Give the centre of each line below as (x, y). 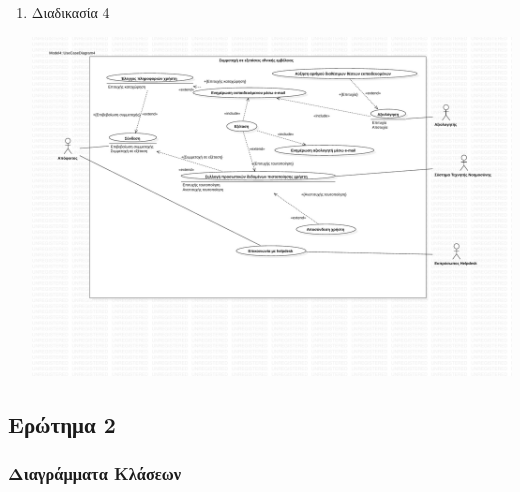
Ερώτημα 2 (62, 424)
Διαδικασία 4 (70, 12)
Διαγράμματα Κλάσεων (95, 473)
